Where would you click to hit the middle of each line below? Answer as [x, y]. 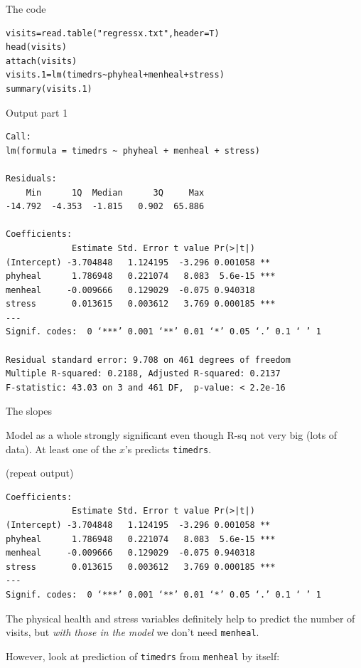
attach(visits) [42, 61]
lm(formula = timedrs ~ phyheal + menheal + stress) [133, 150]
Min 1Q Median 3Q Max [115, 192]
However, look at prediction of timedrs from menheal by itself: [143, 656]
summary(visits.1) [49, 89]
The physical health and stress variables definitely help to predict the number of [180, 618]
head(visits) [36, 47]
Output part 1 [37, 112]
